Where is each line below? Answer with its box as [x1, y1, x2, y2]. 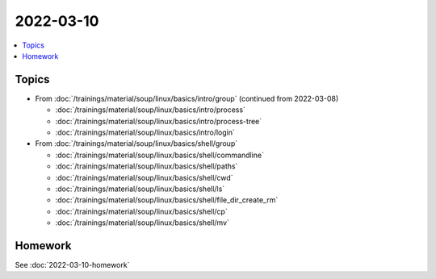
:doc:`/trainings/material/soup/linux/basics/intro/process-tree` [55, 116, 262, 126]
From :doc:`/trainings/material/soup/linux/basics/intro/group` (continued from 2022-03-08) [35, 94, 339, 103]
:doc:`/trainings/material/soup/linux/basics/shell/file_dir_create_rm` [55, 195, 279, 205]
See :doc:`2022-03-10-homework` [15, 260, 130, 270]
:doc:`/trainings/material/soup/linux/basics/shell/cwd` [55, 173, 233, 182]
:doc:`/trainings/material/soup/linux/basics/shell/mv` [55, 218, 230, 227]
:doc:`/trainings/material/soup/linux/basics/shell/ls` [55, 184, 225, 194]
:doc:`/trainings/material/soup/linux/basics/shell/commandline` [55, 150, 264, 160]
